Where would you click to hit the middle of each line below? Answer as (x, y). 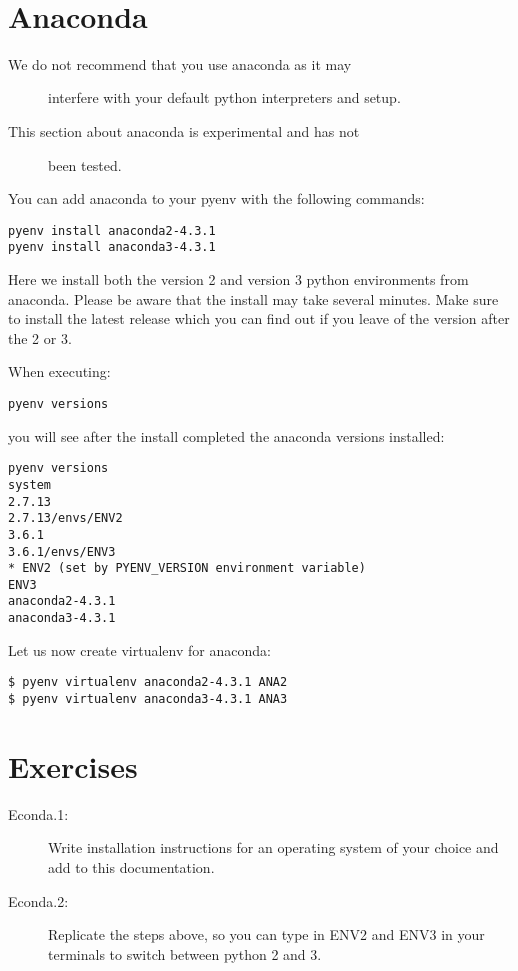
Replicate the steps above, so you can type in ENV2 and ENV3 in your (266, 934)
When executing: (59, 371)
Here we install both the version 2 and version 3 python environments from (238, 279)
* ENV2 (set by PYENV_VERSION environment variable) (187, 568)
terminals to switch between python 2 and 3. (185, 953)
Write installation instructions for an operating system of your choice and (273, 847)
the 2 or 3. (40, 337)
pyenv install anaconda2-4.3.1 (112, 230)
